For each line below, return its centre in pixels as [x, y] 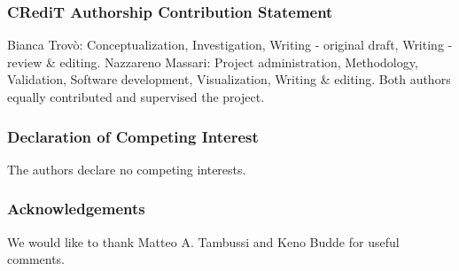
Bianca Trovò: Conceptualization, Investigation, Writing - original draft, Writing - [230, 45]
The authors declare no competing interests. [127, 169]
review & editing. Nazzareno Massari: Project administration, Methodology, [213, 62]
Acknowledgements [76, 209]
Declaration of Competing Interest [133, 136]
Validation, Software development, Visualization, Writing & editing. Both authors [229, 79]
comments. [36, 259]
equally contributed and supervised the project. [136, 97]
